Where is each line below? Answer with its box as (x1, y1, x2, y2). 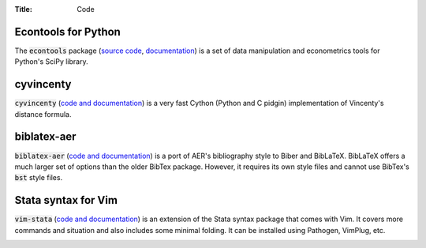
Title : (14, 5, 33, 13)
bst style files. (14, 173, 63, 182)
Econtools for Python (14, 24, 121, 39)
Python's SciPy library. (14, 57, 88, 66)
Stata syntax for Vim (14, 194, 118, 207)
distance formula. (14, 109, 72, 118)
